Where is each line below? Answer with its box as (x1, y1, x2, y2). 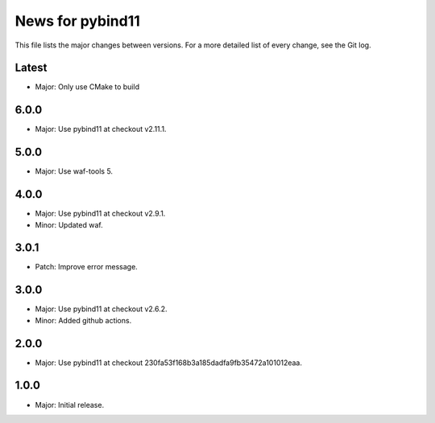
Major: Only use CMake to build (35, 82, 140, 92)
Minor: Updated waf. (35, 220, 104, 229)
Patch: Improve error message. (35, 262, 139, 272)
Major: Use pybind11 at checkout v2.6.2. (35, 304, 168, 314)
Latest (14, 61, 48, 75)
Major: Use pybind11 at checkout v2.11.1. (35, 125, 167, 134)
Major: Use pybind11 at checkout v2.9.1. (35, 209, 166, 219)
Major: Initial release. (35, 400, 105, 409)
